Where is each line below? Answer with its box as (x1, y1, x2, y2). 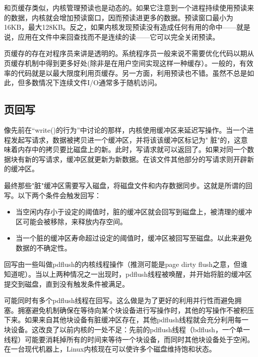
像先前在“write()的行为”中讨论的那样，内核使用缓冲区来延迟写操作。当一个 (4, 124, 247, 135)
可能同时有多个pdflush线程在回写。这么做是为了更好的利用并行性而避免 (4, 295, 235, 306)
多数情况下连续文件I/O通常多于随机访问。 (24, 77, 161, 88)
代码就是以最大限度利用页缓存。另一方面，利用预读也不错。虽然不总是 (17, 67, 247, 78)
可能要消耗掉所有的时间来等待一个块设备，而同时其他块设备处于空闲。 (24, 334, 254, 344)
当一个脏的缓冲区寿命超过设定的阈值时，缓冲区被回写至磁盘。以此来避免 (15, 233, 252, 243)
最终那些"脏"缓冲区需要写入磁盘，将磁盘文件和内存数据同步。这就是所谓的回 (4, 180, 253, 190)
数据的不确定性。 (15, 242, 71, 253)
